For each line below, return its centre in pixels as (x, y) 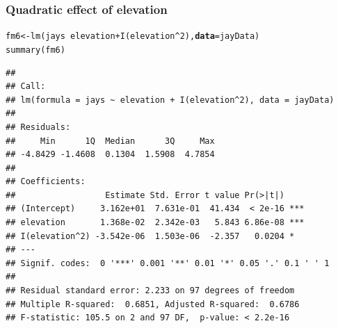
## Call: (26, 87)
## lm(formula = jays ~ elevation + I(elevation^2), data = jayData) (170, 100)
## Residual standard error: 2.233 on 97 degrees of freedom (150, 291)
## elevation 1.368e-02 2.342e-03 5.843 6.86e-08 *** (155, 223)
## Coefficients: (46, 182)
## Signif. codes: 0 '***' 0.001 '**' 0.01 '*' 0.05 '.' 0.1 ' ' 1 (168, 263)
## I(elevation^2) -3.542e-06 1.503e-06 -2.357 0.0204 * (150, 236)
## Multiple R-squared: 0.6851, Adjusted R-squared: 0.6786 (153, 304)
